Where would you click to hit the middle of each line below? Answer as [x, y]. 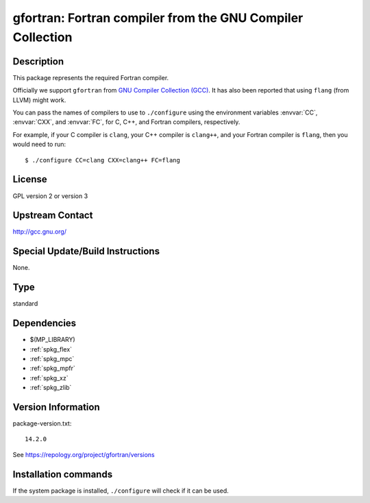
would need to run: [39, 145]
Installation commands [63, 474]
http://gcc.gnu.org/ [39, 232]
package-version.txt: [42, 423]
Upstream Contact [53, 216]
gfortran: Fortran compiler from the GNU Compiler [158, 18]
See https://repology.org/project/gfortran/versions [84, 454]
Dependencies [45, 323]
